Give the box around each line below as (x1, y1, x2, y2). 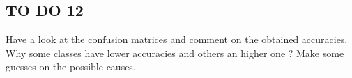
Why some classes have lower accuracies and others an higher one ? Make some (6, 45, 344, 60)
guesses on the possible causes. (6, 59, 136, 74)
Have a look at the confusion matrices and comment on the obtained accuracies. (6, 32, 348, 47)
